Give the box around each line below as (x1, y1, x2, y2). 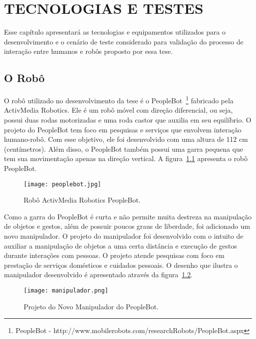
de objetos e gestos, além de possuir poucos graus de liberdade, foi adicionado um (4, 221, 250, 231)
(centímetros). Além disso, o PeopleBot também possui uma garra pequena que (4, 143, 243, 154)
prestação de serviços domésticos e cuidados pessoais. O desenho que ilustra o (4, 259, 238, 270)
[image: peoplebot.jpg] (24, 180, 101, 188)
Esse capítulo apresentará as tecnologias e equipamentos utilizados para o (4, 27, 225, 37)
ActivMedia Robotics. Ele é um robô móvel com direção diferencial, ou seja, (4, 105, 233, 115)
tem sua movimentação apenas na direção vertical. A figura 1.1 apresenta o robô (4, 153, 248, 164)
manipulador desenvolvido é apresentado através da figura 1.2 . (4, 269, 193, 280)
